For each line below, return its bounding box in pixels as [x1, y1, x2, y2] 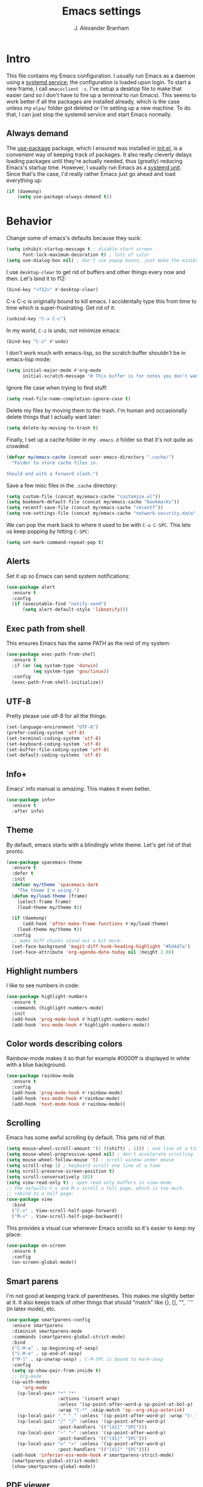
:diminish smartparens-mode [11, 1328, 83, 1334]
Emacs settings [62, 4, 141, 18]
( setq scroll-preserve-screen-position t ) [6, 1168, 115, 1174]
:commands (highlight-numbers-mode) [11, 1005, 104, 1011]
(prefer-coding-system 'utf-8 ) [6, 730, 85, 736]
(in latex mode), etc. [6, 1305, 56, 1312]
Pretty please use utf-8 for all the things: [6, 713, 107, 719]
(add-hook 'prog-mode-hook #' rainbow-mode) [11, 1090, 123, 1096]
